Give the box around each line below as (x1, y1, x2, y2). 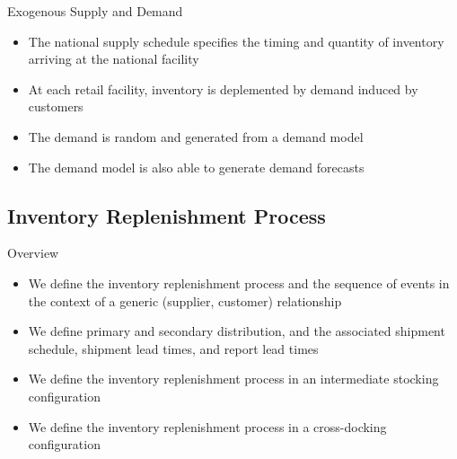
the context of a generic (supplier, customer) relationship (28, 291, 342, 310)
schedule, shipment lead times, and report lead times (28, 339, 319, 357)
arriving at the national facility (28, 49, 199, 68)
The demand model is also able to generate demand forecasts (28, 157, 365, 176)
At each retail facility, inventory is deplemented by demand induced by (28, 79, 418, 98)
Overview (7, 243, 59, 262)
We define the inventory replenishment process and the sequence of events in (28, 273, 450, 292)
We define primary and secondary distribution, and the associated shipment (28, 322, 445, 340)
